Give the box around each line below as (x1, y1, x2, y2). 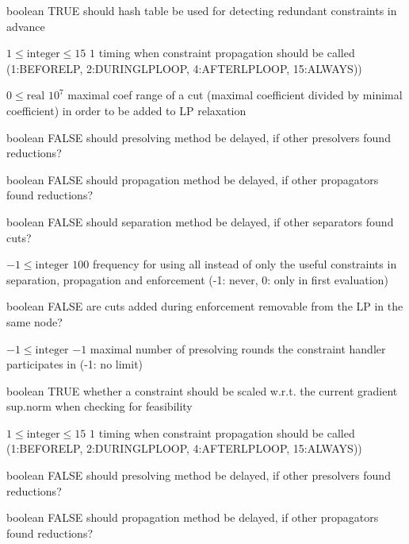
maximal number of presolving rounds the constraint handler (90, 340, 386, 357)
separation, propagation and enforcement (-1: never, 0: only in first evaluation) (6, 271, 388, 287)
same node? (6, 313, 63, 330)
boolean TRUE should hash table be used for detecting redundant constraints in (6, 2, 397, 18)
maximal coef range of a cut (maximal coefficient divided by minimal (67, 87, 403, 103)
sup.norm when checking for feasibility (6, 398, 193, 415)
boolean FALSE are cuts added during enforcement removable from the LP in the (6, 298, 403, 314)
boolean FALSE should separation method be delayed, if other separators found (6, 213, 394, 230)
